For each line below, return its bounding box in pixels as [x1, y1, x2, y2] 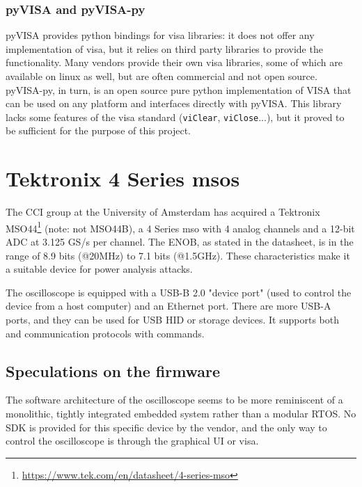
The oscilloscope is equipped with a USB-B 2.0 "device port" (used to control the [6, 285, 352, 299]
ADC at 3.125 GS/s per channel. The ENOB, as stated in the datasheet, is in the [6, 234, 354, 248]
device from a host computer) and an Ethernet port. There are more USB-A [6, 298, 331, 313]
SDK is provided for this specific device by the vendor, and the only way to [6, 420, 327, 434]
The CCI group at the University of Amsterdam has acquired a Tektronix [6, 205, 320, 219]
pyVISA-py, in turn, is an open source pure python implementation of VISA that [6, 82, 352, 97]
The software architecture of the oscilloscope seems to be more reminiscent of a [6, 392, 343, 407]
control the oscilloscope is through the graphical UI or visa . [6, 433, 259, 448]
